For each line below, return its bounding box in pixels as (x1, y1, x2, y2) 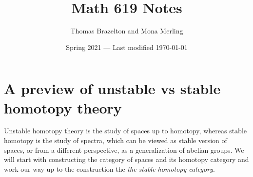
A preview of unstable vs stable (4, 79, 221, 98)
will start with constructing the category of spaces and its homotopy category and (4, 154, 249, 164)
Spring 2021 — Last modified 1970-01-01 (66, 42, 188, 52)
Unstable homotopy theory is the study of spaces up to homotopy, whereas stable (4, 126, 247, 136)
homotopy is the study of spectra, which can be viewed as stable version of (4, 135, 227, 145)
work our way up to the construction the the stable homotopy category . (4, 163, 215, 174)
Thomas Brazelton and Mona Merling (70, 26, 183, 36)
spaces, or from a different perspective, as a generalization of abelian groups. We (4, 145, 244, 155)
